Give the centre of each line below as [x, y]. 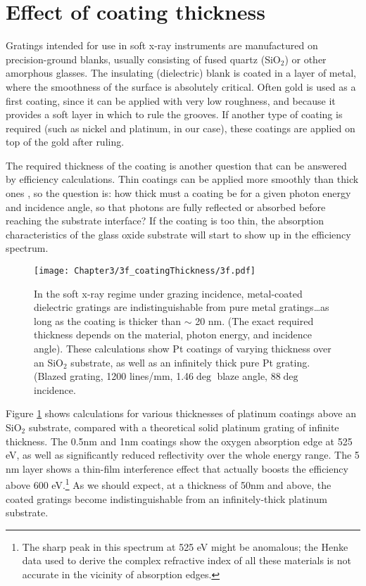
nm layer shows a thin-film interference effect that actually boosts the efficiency [177, 468]
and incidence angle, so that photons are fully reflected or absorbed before [166, 206]
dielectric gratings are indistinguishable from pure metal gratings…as [182, 307]
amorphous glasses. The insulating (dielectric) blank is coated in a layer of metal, [181, 73]
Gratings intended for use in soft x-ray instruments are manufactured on [162, 45]
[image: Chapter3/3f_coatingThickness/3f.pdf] [145, 271]
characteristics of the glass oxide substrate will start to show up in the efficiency [178, 234]
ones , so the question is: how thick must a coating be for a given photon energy [178, 193]
